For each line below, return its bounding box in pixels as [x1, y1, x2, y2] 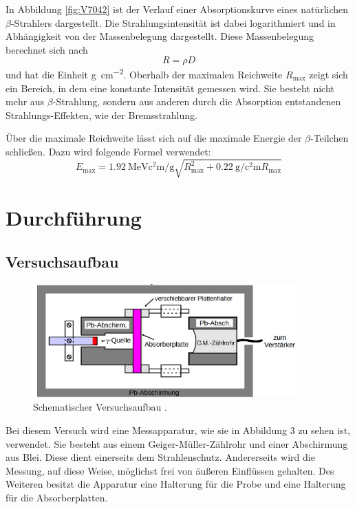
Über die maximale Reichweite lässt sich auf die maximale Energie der [6, 131, 302, 145]
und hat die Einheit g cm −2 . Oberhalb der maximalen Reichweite [6, 65, 283, 82]
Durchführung [6, 204, 142, 232]
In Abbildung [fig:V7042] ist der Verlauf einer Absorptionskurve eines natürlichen [6, 2, 349, 16]
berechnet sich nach [6, 42, 88, 56]
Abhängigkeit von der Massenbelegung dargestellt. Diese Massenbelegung [6, 29, 314, 43]
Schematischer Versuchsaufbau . [33, 400, 167, 414]
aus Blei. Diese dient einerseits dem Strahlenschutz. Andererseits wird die [6, 450, 315, 464]
